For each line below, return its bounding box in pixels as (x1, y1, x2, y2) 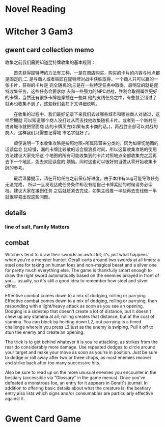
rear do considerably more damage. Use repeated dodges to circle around (5, 344, 156, 350)
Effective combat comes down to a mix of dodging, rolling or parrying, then (5, 298, 157, 304)
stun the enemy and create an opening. (5, 329, 85, 335)
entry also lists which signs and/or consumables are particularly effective (5, 390, 153, 396)
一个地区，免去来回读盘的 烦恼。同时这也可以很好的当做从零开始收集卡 (13, 159, 157, 165)
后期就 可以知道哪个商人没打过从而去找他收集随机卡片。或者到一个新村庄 (9, 117, 157, 123)
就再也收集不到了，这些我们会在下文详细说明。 (5, 101, 100, 107)
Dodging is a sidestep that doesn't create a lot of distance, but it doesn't (5, 309, 151, 314)
